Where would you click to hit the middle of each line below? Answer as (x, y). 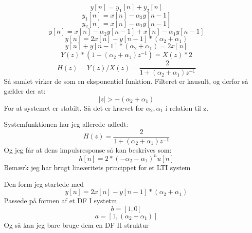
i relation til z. (187, 107)
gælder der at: (25, 91)
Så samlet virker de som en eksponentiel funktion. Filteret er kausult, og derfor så (126, 81)
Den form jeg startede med (44, 184)
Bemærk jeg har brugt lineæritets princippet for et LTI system (97, 167)
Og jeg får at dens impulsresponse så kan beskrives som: (88, 149)
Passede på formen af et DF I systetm (61, 201)
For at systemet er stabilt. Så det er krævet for (74, 107)
